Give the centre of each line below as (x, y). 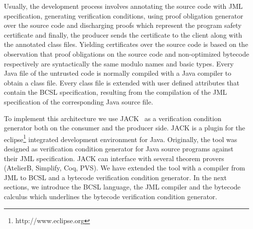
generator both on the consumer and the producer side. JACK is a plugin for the (125, 128)
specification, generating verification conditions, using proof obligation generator (124, 15)
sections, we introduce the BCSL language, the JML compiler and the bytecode (122, 187)
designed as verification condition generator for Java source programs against (119, 148)
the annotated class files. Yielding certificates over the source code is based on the (126, 44)
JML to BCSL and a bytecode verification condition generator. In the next (115, 177)
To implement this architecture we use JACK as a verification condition (113, 118)
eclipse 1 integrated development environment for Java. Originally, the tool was (121, 138)
